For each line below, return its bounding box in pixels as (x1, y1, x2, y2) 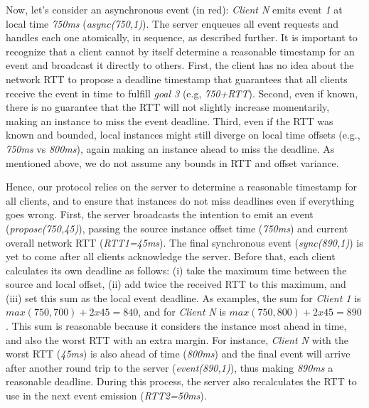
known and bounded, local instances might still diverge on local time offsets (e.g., (6, 127, 360, 142)
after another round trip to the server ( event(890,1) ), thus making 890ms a (6, 360, 333, 375)
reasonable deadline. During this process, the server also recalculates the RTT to (6, 374, 357, 389)
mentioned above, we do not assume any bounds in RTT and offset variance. (6, 155, 339, 170)
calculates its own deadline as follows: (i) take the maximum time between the (6, 262, 347, 277)
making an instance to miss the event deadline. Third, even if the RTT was (6, 113, 333, 128)
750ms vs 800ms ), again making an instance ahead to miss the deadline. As (6, 141, 335, 156)
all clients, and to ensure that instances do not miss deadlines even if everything (6, 193, 355, 208)
